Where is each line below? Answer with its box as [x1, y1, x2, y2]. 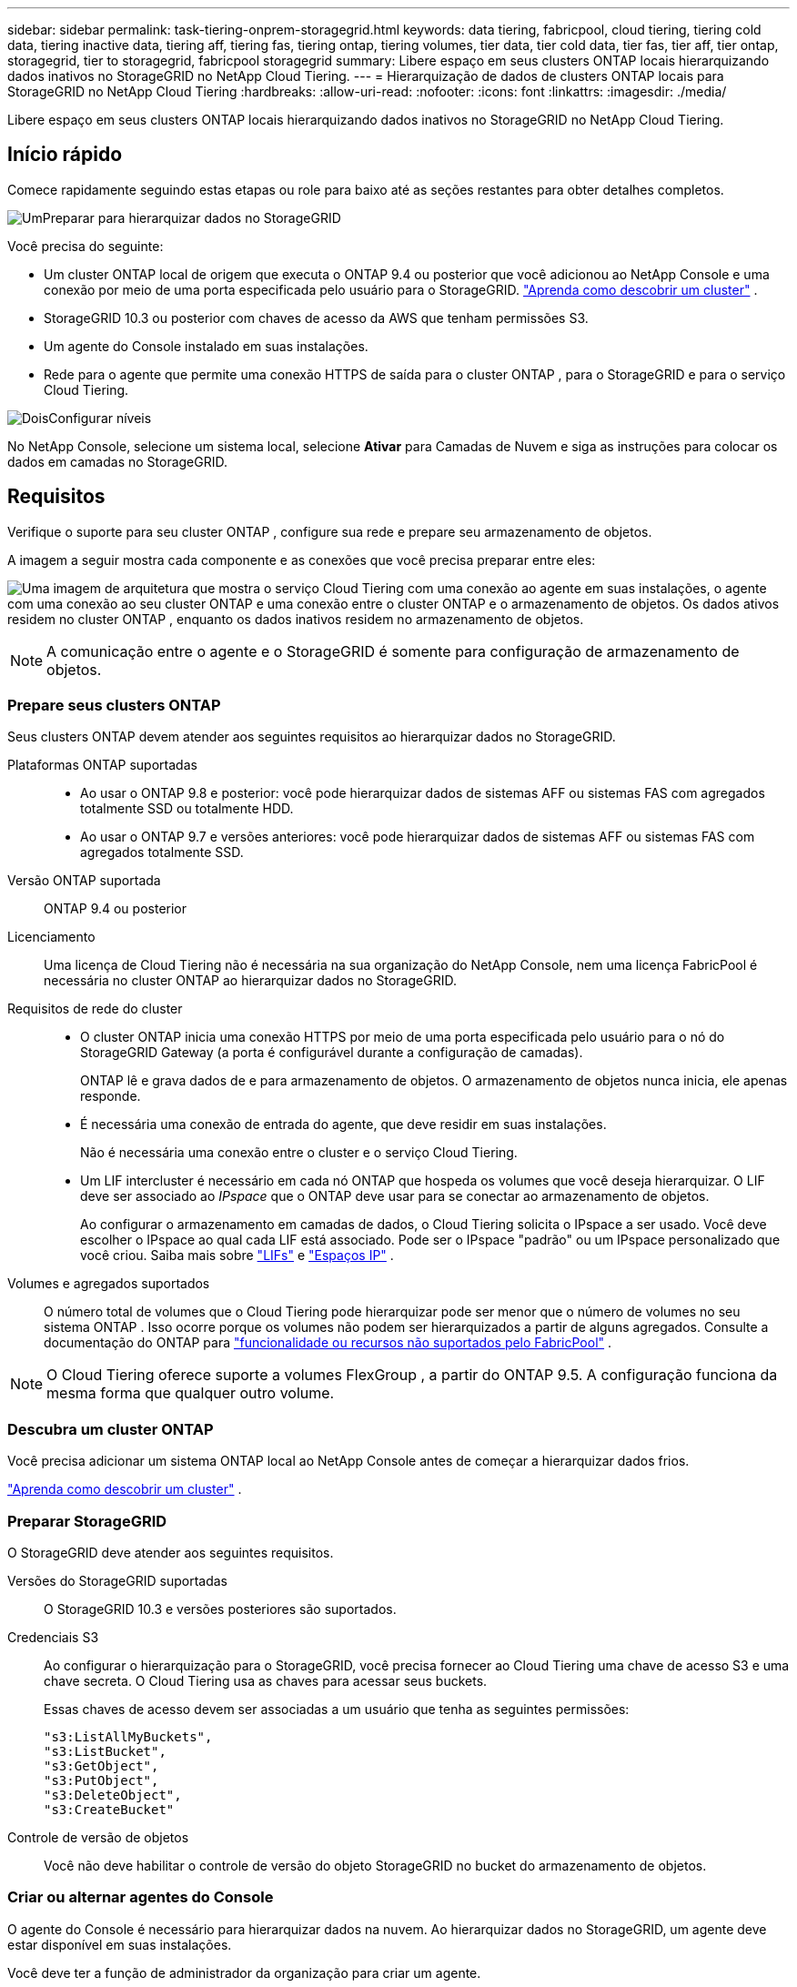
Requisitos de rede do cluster [7, 1001, 183, 1017]
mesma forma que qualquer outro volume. [46, 1384, 335, 1403]
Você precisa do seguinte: [7, 237, 164, 254]
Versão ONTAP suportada [7, 872, 161, 889]
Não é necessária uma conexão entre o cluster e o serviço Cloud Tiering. [80, 1145, 518, 1161]
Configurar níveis [48, 409, 152, 426]
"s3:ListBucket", [44, 1743, 166, 1759]
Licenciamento [7, 929, 96, 945]
